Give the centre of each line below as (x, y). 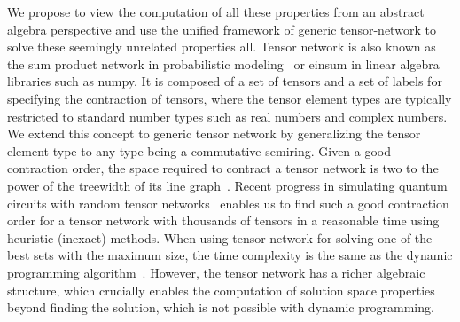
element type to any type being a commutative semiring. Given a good (199, 150)
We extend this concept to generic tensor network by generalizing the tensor (214, 134)
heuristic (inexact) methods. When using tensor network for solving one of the (220, 237)
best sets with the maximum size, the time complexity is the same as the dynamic (230, 255)
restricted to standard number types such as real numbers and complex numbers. (227, 116)
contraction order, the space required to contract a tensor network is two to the (223, 168)
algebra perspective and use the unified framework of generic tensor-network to (222, 29)
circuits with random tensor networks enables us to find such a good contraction (228, 203)
